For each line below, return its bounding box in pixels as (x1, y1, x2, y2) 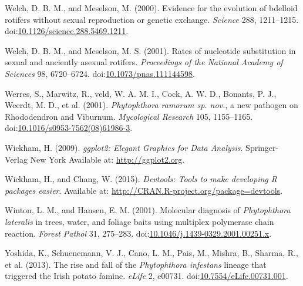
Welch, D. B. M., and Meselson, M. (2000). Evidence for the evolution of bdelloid (5, 2, 298, 14)
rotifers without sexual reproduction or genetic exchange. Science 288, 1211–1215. (5, 13, 299, 25)
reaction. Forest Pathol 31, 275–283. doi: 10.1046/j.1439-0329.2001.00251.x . (5, 227, 272, 239)
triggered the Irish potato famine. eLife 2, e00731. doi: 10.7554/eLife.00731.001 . (5, 270, 288, 282)
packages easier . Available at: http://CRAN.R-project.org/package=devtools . (5, 184, 283, 196)
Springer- (245, 141, 279, 153)
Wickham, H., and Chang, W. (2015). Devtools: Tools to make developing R (5, 173, 277, 185)
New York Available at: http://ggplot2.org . (30, 153, 185, 165)
